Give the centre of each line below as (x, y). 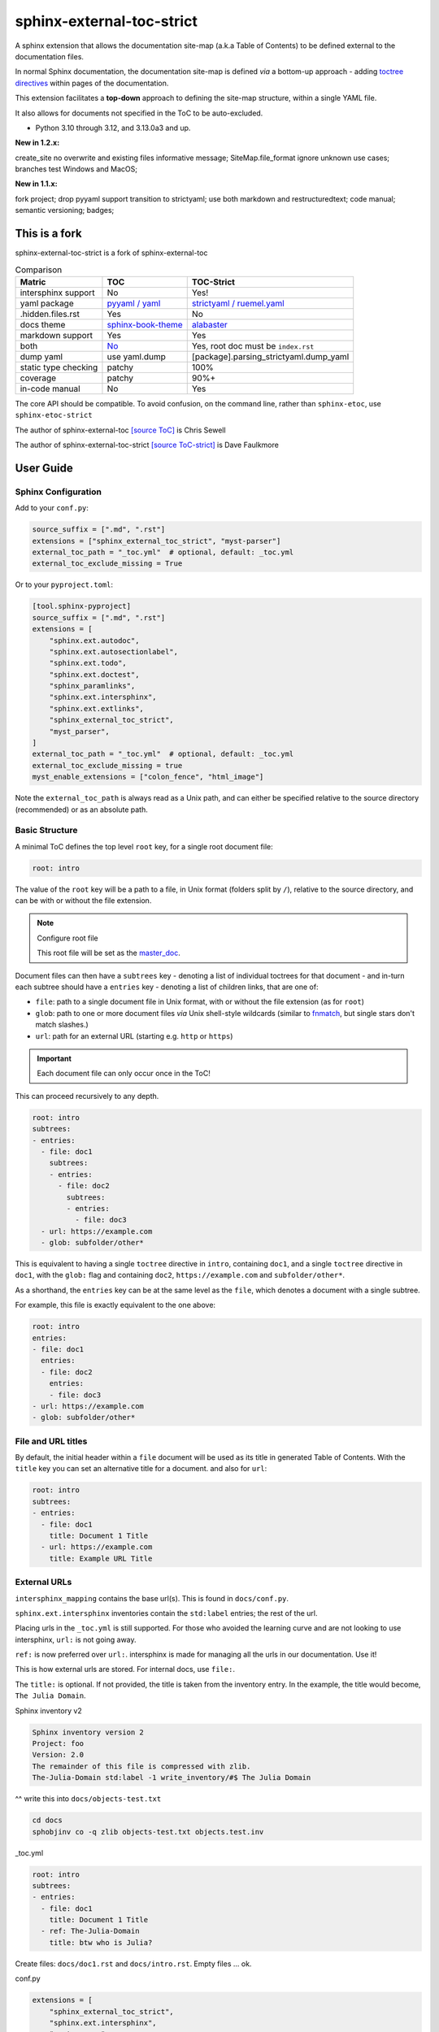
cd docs (47, 1820)
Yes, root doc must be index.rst (253, 345)
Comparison (39, 270)
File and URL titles (51, 1441)
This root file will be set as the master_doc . (109, 953)
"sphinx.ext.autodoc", (94, 640)
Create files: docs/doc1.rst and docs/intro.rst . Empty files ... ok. (133, 1964)
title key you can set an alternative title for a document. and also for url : (141, 1469)
